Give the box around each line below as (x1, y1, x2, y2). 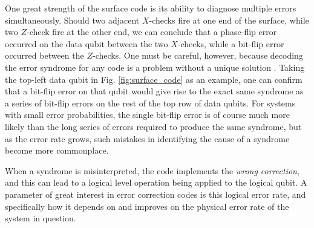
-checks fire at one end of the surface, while (149, 13, 309, 26)
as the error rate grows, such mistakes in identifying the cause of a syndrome (5, 132, 290, 145)
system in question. (5, 212, 76, 224)
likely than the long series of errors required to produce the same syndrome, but (5, 120, 302, 132)
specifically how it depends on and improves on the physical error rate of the (5, 200, 289, 212)
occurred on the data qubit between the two (5, 37, 168, 50)
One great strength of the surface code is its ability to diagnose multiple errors (5, 2, 296, 14)
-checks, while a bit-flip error (177, 37, 284, 50)
